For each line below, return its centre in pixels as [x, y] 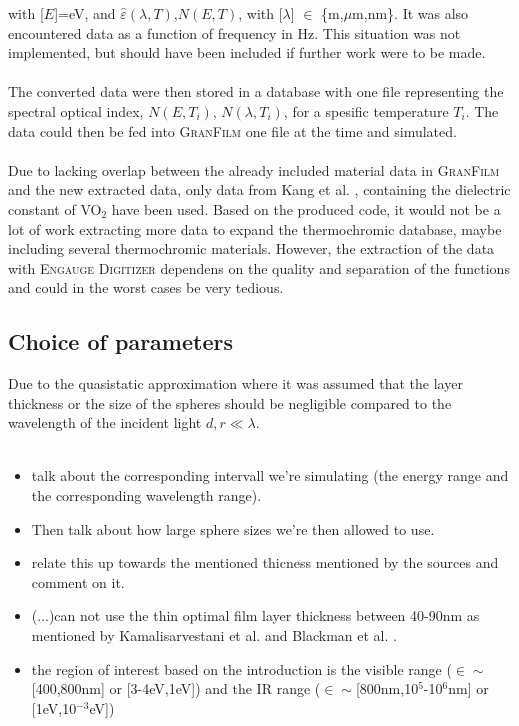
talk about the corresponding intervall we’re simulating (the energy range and [270, 475]
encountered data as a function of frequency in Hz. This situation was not [234, 32]
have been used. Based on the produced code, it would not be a [306, 208]
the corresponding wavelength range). [146, 495]
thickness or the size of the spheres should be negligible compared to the [230, 402]
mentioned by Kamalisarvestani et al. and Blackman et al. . [214, 635]
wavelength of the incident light [105, 422]
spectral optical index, [76, 110]
